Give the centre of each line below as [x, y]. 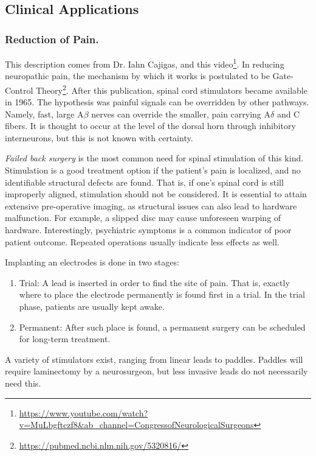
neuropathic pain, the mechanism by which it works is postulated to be [137, 76]
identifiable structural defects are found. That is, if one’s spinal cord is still [144, 182]
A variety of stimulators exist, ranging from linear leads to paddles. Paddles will [154, 359]
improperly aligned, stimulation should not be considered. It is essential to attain [156, 194]
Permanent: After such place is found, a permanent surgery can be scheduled [162, 327]
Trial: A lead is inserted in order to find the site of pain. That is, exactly [154, 282]
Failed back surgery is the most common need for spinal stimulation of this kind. [154, 158]
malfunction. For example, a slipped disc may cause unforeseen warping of [143, 218]
